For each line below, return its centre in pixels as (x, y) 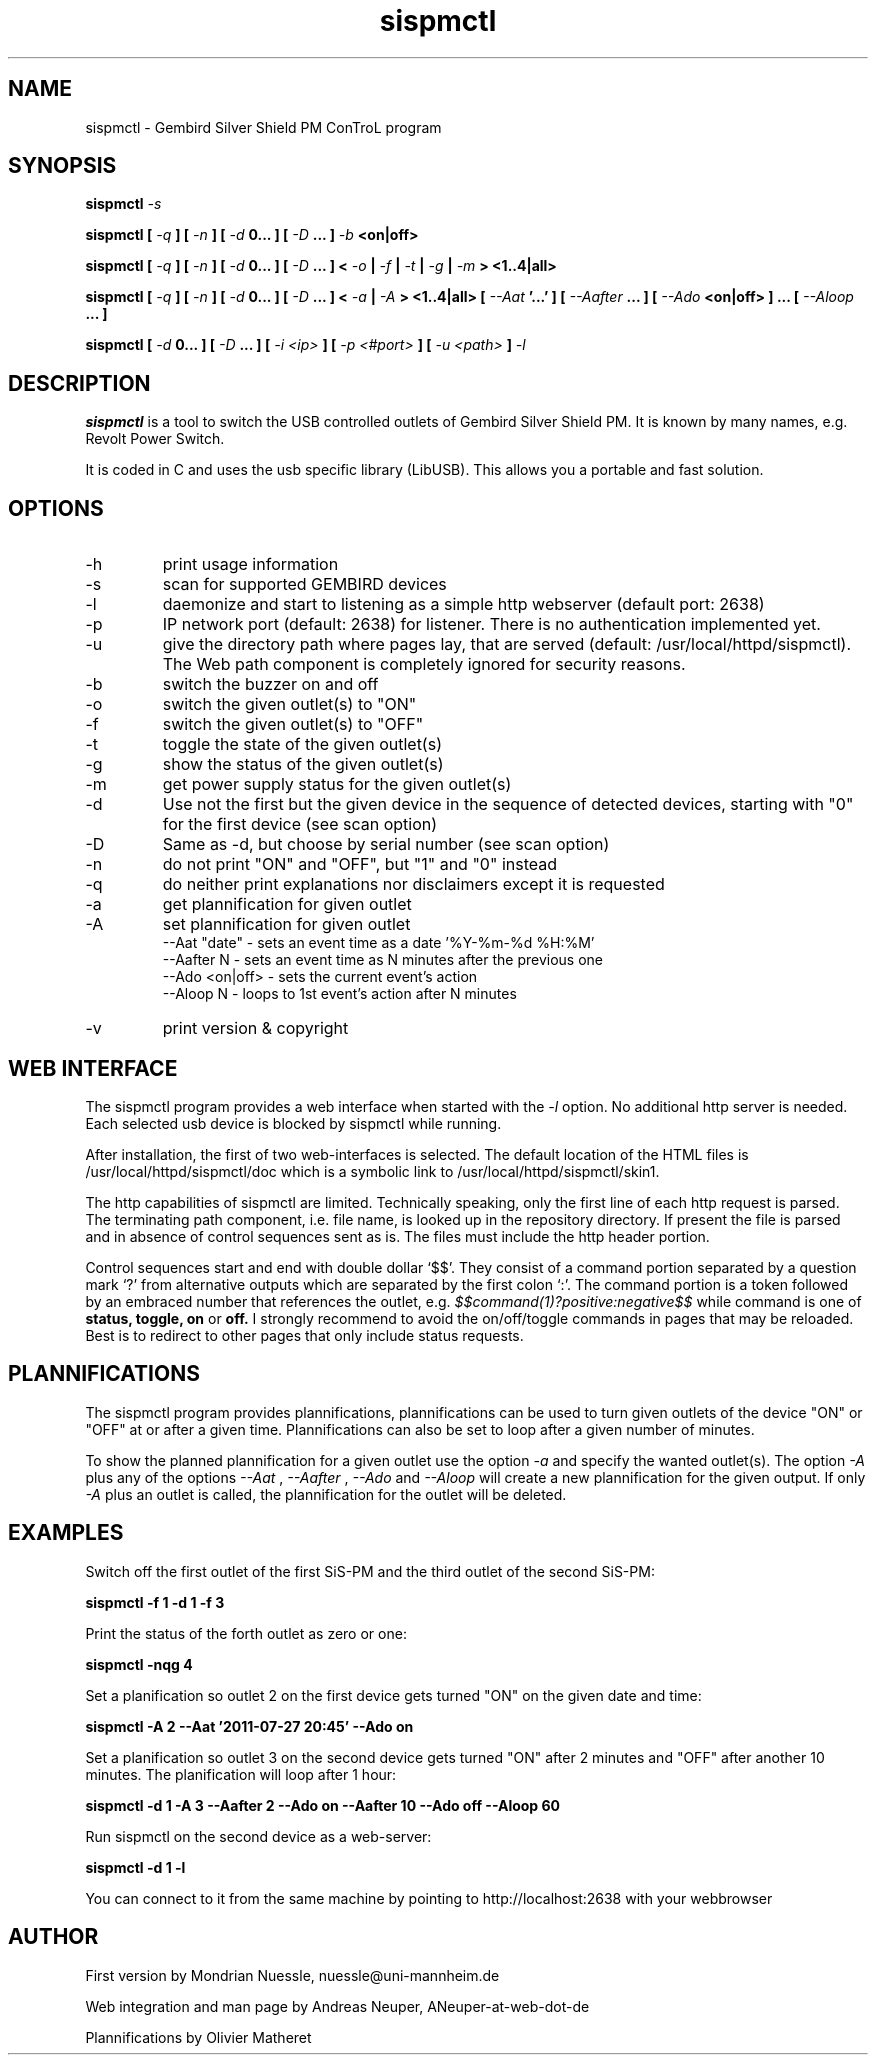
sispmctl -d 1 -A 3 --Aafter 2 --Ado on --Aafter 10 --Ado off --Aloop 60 (323, 1805)
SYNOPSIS (62, 166)
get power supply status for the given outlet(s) (337, 784)
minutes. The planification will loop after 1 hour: (241, 1774)
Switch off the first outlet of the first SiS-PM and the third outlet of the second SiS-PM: (370, 1571)
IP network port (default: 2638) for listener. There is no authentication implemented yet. (491, 624)
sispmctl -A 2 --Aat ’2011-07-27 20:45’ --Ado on (249, 1726)
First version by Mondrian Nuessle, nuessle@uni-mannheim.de (292, 1975)
